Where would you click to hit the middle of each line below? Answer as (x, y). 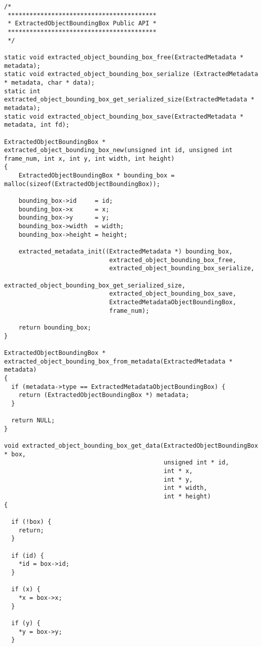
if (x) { (26, 589)
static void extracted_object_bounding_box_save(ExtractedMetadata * (124, 116)
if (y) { (26, 623)
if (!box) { (31, 522)
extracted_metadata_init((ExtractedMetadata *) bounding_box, (126, 252)
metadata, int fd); (37, 125)
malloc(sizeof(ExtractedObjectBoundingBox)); (82, 184)
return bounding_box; (55, 327)
